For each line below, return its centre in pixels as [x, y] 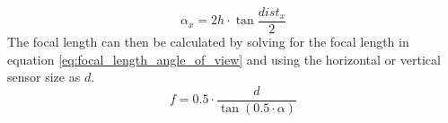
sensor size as [44, 77]
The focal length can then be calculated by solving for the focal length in [208, 42]
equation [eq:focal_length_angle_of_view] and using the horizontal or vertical [224, 59]
